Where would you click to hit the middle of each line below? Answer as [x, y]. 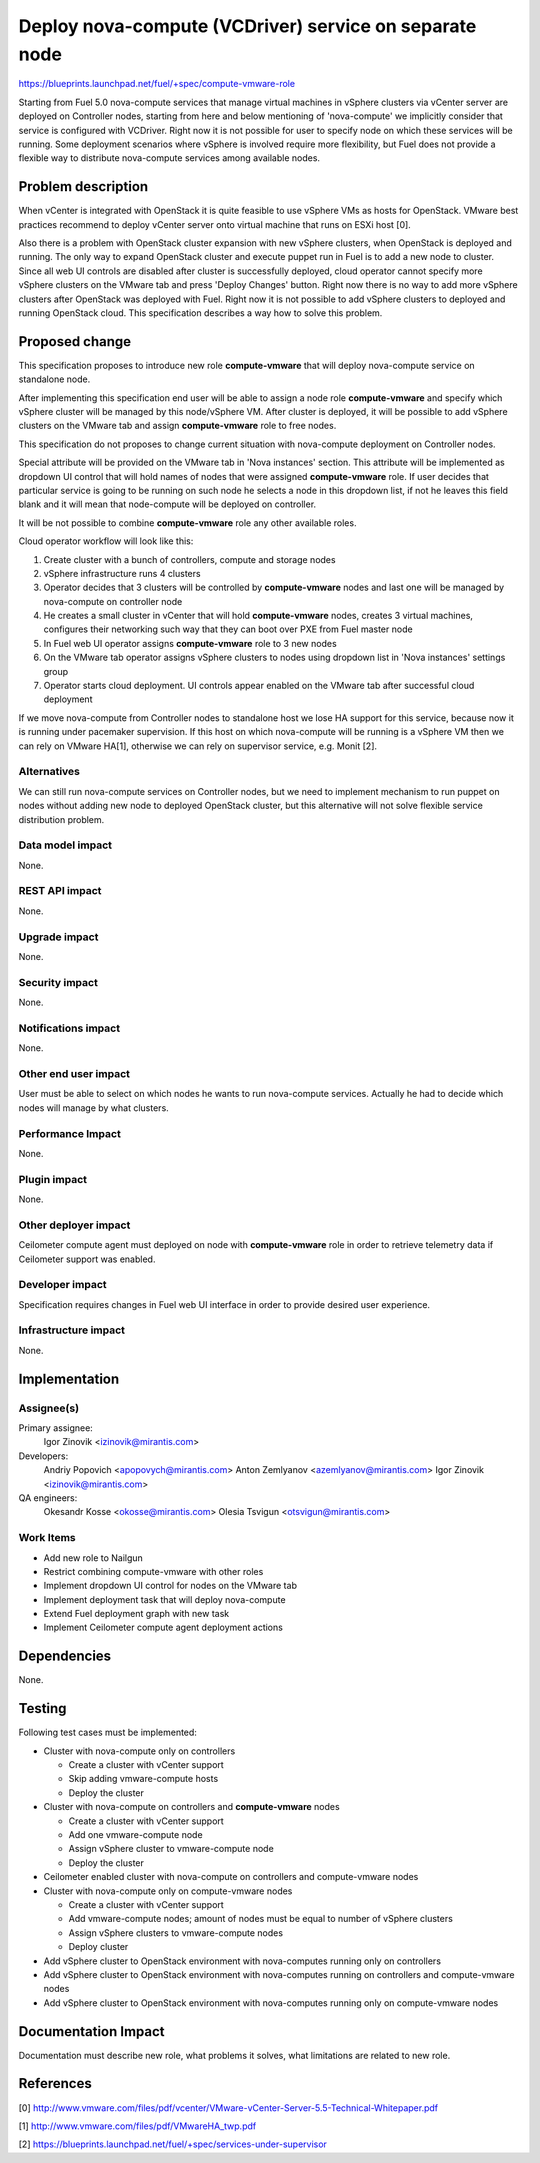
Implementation [69, 1378]
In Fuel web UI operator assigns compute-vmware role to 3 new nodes [190, 643]
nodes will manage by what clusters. [93, 1107]
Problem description [83, 186]
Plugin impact [52, 1179]
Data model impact [65, 845]
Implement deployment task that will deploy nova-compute [164, 1599]
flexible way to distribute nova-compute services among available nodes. [169, 158]
